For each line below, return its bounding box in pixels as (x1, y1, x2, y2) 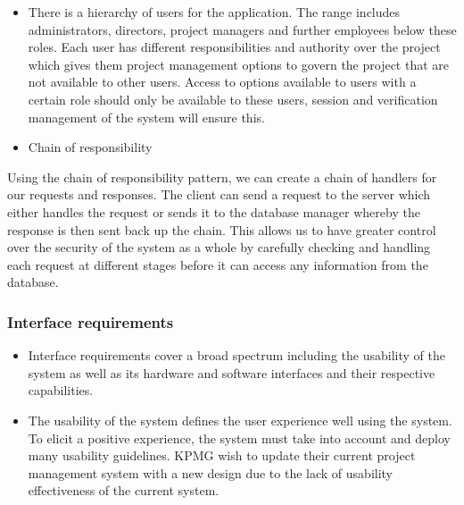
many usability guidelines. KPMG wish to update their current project (28, 446, 416, 465)
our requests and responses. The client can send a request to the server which (7, 185, 431, 204)
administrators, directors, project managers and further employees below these (28, 20, 457, 38)
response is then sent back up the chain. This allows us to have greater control (7, 220, 436, 239)
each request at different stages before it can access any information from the (7, 255, 428, 274)
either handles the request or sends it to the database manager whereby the (7, 202, 420, 221)
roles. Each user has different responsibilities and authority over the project (28, 38, 441, 56)
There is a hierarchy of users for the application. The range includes (28, 3, 401, 21)
